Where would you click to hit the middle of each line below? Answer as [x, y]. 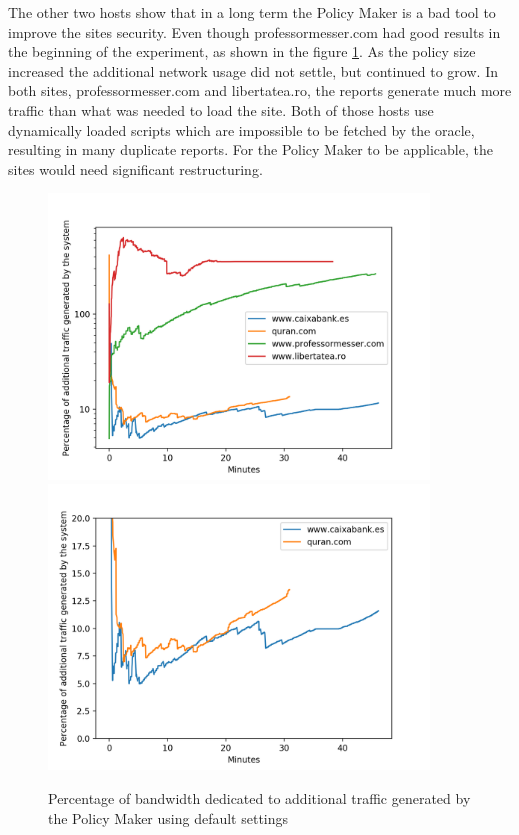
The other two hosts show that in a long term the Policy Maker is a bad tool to [252, 12]
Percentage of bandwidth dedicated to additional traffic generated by [259, 797]
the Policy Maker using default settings [168, 817]
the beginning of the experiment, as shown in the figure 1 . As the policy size [242, 51]
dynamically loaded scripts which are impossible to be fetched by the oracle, [241, 129]
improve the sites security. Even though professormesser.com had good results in [254, 31]
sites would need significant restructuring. [135, 168]
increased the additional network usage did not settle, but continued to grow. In [253, 70]
